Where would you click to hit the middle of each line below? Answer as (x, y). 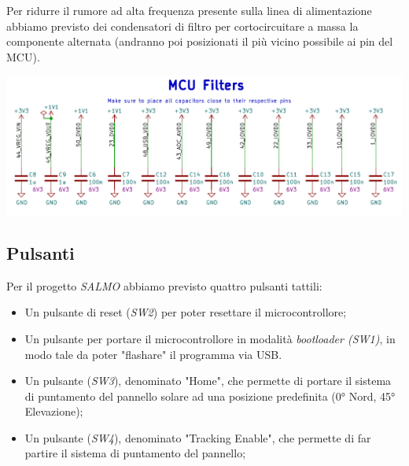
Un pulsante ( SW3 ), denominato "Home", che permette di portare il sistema (208, 381)
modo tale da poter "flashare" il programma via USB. (153, 354)
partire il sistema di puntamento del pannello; (135, 453)
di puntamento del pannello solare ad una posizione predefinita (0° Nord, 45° (210, 396)
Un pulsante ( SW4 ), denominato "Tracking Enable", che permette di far (198, 437)
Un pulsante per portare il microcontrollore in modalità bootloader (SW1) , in (210, 338)
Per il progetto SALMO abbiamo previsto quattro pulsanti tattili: (164, 285)
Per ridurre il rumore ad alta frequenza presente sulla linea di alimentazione (189, 10)
